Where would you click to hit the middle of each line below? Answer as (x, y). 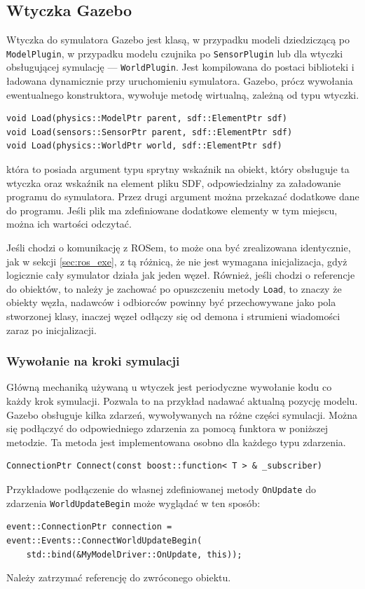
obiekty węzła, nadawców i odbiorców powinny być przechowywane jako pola (171, 302)
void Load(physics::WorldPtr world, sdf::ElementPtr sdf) (144, 146)
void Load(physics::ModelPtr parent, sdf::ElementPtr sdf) (147, 119)
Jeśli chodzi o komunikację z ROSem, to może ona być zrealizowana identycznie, (179, 248)
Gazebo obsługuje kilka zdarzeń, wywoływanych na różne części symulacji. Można (182, 414)
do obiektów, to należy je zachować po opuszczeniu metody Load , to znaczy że (174, 288)
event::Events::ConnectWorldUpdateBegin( (104, 540)
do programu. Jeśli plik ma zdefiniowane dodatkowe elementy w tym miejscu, (172, 210)
